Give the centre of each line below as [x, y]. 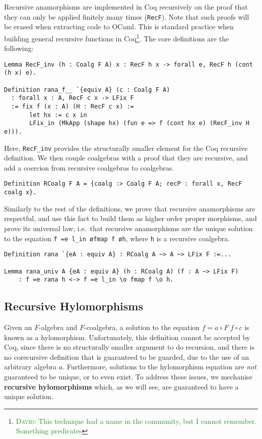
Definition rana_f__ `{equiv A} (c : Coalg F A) [87, 90]
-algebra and [58, 327]
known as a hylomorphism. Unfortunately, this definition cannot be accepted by [127, 337]
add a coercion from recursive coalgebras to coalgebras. [89, 167]
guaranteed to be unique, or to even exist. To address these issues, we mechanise [128, 376]
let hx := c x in [58, 115]
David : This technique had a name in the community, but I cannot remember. [136, 421]
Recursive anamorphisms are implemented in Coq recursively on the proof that [126, 7]
